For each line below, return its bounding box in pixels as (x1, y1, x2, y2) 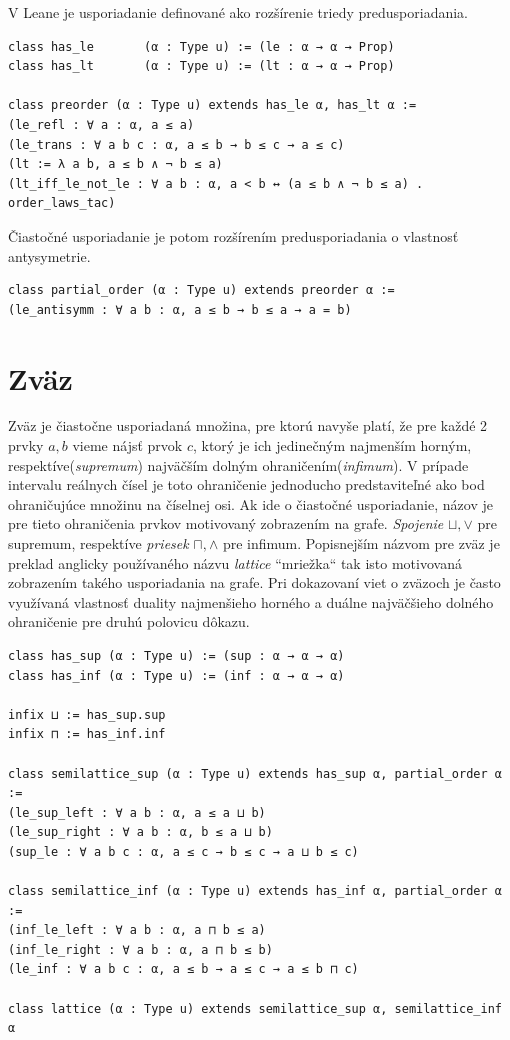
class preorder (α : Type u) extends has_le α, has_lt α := (8, 98, 417, 113)
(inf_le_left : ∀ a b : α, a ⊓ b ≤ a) (8, 923, 266, 938)
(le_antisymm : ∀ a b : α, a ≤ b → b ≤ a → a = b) (8, 302, 352, 317)
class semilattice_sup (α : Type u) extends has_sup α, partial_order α (8, 766, 502, 781)
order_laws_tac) (8, 196, 116, 211)
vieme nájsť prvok (72, 435, 183, 456)
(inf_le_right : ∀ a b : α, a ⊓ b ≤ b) (8, 942, 273, 957)
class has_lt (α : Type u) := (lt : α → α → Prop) (8, 59, 395, 74)
